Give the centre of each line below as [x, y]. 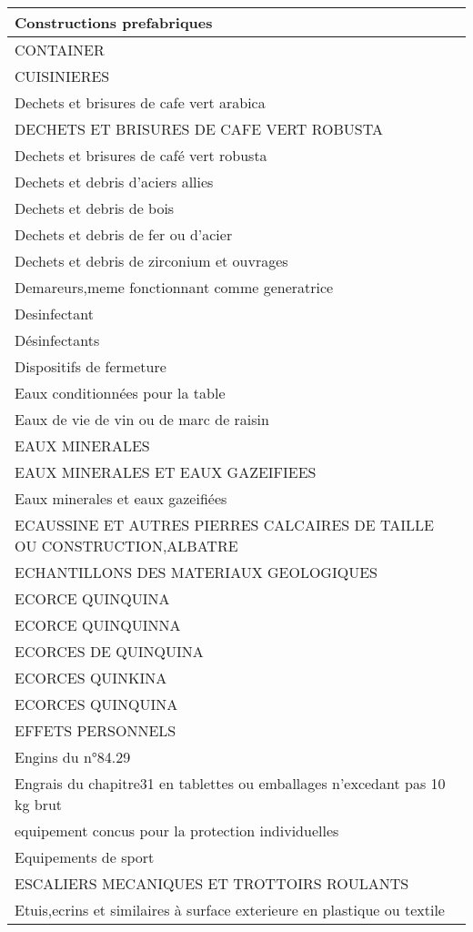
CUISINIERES [62, 76]
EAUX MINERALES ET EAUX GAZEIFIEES [166, 472]
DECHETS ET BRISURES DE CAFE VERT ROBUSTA [199, 129]
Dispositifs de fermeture [91, 366]
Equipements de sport [85, 857]
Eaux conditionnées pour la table [120, 393]
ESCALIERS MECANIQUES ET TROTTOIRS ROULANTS [212, 883]
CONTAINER [60, 50]
